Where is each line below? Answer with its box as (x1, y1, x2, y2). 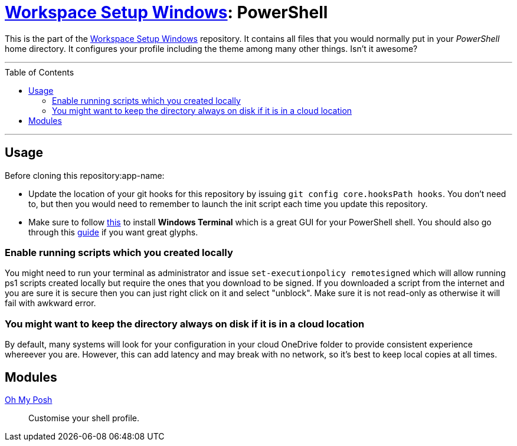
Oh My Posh (5, 394, 53, 405)
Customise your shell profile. (28, 412, 140, 423)
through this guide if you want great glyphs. (28, 227, 198, 237)
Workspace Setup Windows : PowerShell (5, 2, 328, 22)
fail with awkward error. (5, 298, 96, 309)
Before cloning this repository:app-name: (5, 170, 165, 181)
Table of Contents (5, 67, 74, 77)
